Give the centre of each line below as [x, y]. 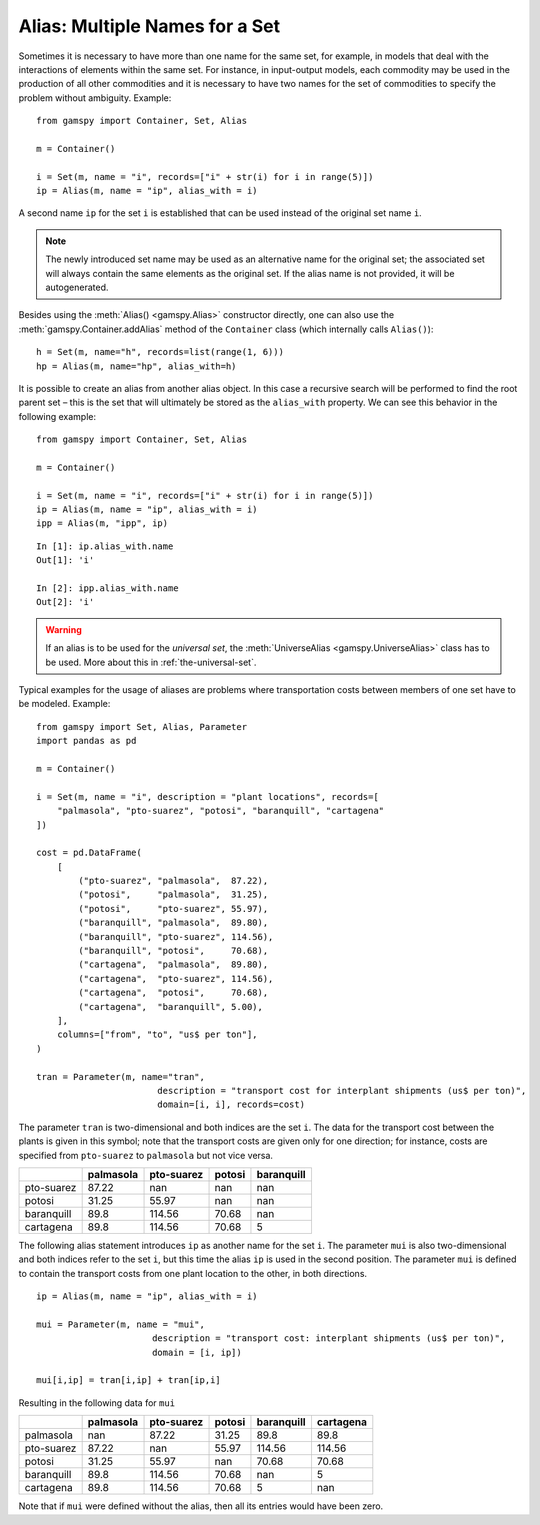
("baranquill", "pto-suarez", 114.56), [176, 936]
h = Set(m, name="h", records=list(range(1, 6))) [160, 352]
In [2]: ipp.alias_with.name [107, 588]
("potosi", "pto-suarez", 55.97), [173, 908]
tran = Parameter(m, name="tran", [120, 1076]
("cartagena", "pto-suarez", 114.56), [176, 978]
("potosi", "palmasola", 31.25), [173, 894]
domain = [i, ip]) [196, 1352]
